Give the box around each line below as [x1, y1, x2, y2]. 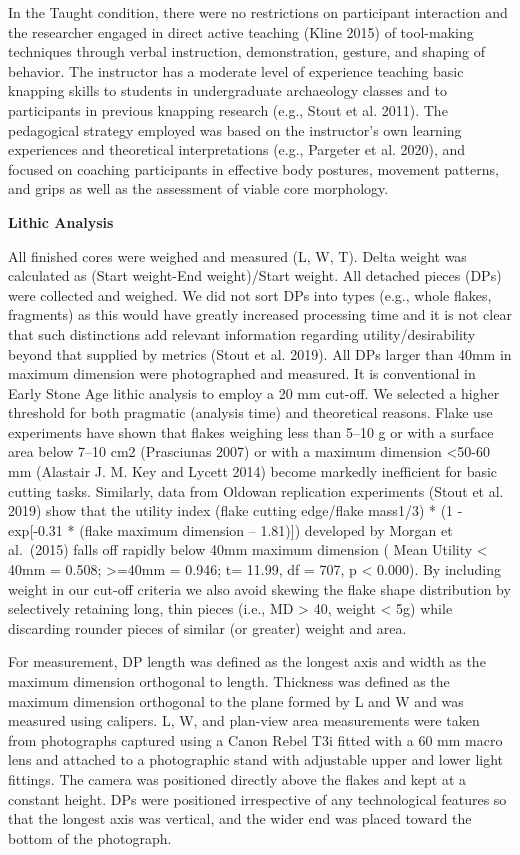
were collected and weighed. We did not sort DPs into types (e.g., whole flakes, [8, 284, 492, 305]
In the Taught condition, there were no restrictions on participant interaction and [8, 2, 508, 22]
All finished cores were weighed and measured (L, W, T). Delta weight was [8, 245, 467, 266]
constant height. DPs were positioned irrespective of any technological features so [8, 788, 507, 809]
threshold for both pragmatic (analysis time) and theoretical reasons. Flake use [8, 402, 493, 423]
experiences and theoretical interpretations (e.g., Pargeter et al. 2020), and [8, 139, 466, 160]
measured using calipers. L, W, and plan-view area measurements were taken [8, 710, 480, 731]
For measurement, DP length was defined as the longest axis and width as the [8, 651, 486, 672]
